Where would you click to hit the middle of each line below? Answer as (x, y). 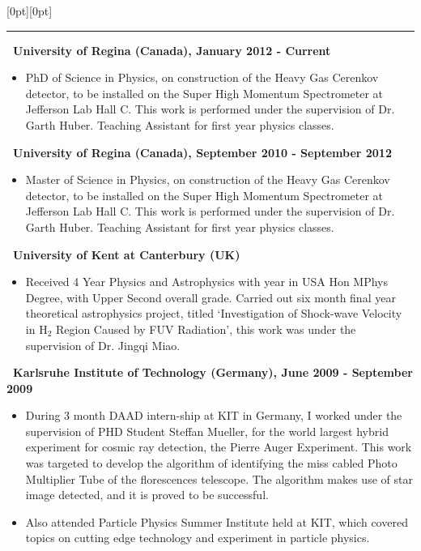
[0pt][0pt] (30, 11)
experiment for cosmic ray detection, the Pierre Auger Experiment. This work (219, 447)
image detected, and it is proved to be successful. (147, 495)
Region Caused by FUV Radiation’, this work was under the (206, 329)
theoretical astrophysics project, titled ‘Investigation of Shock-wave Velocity (214, 313)
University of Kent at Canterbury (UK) (127, 254)
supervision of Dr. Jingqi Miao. (103, 345)
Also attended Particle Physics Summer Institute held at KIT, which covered (217, 521)
